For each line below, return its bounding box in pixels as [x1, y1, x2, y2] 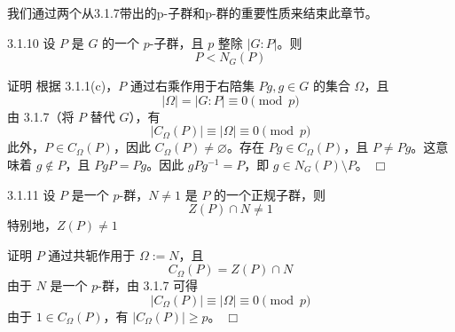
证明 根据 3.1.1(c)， [7, 76, 119, 95]
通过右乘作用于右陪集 [129, 76, 255, 95]
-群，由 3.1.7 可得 [98, 276, 199, 295]
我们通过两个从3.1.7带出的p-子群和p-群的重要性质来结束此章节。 [7, 4, 378, 21]
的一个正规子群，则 [214, 185, 326, 203]
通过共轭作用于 [48, 245, 136, 264]
